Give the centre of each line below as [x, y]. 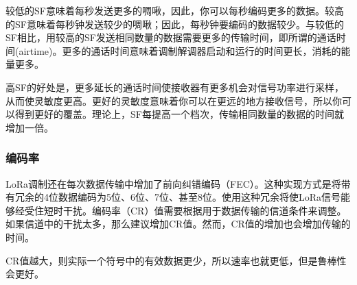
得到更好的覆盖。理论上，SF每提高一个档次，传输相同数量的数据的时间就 [179, 114]
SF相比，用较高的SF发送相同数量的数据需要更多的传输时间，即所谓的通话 [171, 37]
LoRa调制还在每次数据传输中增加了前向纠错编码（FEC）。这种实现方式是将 [173, 183]
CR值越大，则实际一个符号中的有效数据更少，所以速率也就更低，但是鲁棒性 [176, 260]
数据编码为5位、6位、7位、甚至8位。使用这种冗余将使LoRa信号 [199, 197]
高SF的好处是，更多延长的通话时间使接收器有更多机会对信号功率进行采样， [175, 87]
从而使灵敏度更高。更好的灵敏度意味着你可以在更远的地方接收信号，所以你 [174, 100]
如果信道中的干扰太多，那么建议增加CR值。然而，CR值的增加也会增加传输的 [178, 224]
